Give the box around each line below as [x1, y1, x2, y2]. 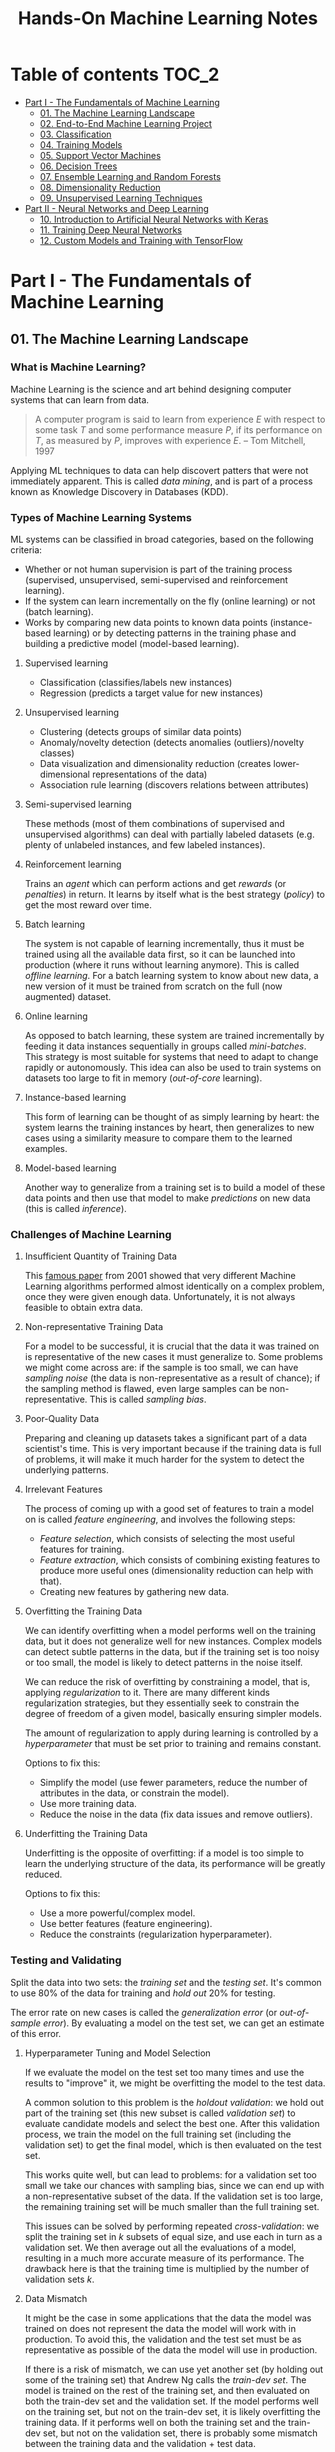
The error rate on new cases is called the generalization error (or [10, 2006, 278, 2018]
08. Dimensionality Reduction [39, 181, 162, 193]
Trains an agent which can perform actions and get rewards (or [24, 878, 287, 890]
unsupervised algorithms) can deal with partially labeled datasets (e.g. [24, 828, 315, 841]
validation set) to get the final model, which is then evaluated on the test [24, 2138, 322, 2151]
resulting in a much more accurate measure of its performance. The [24, 2252, 305, 2264]
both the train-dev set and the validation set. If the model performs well [24, 2395, 319, 2407]
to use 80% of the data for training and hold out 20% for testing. [10, 1987, 276, 1999]
